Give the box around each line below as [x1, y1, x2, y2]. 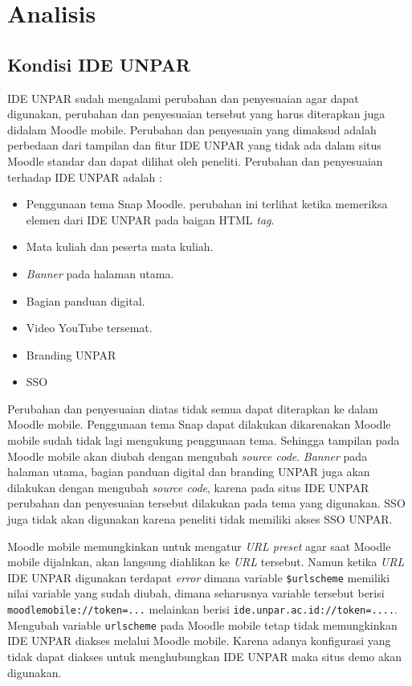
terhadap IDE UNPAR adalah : [7, 168, 162, 185]
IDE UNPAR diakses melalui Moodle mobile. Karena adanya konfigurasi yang [7, 632, 391, 649]
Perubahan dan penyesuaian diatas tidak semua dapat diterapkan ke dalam [7, 400, 378, 417]
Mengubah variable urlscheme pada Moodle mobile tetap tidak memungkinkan [7, 616, 398, 633]
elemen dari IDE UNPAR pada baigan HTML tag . [26, 211, 275, 228]
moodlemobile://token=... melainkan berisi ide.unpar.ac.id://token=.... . [7, 601, 398, 618]
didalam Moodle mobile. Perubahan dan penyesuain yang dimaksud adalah [7, 121, 377, 138]
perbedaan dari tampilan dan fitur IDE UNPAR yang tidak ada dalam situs [7, 137, 381, 154]
